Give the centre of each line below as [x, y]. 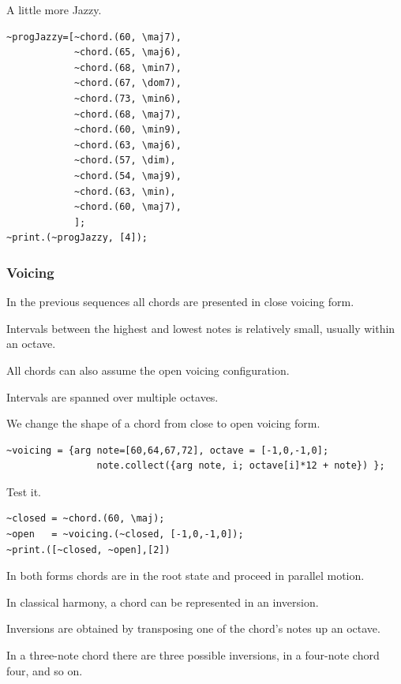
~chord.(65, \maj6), [127, 52]
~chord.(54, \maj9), [127, 176]
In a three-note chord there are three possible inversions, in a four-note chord [193, 655]
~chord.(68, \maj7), [127, 114]
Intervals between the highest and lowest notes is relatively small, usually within [201, 328]
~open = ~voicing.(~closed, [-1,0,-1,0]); [125, 534]
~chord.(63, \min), [125, 191]
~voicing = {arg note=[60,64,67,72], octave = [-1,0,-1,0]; [168, 450]
